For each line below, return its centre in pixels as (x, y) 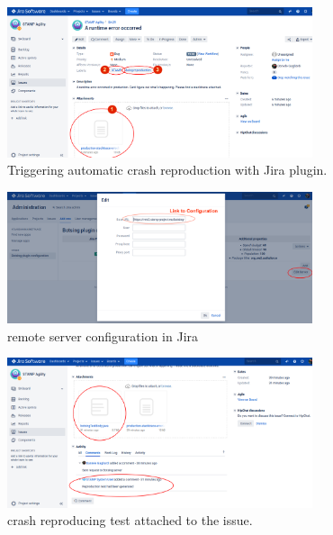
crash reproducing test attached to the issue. (130, 520)
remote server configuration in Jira (103, 336)
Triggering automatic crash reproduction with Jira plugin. (167, 170)
